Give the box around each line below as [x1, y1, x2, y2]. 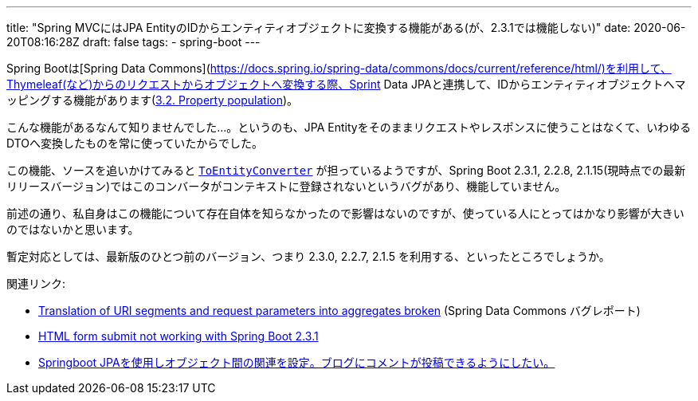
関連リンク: [6, 277, 66, 290]
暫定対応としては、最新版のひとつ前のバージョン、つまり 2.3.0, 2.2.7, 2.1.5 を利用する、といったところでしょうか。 [6, 250, 610, 263]
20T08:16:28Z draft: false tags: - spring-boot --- [6, 35, 261, 49]
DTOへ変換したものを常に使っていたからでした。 [6, 136, 263, 150]
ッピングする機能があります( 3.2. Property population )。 [6, 93, 299, 107]
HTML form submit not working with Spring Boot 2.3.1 [38, 329, 319, 343]
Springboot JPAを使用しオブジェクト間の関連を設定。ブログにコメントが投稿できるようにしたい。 [38, 356, 555, 369]
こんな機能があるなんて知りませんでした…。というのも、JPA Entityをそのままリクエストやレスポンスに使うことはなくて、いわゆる [6, 120, 692, 134]
